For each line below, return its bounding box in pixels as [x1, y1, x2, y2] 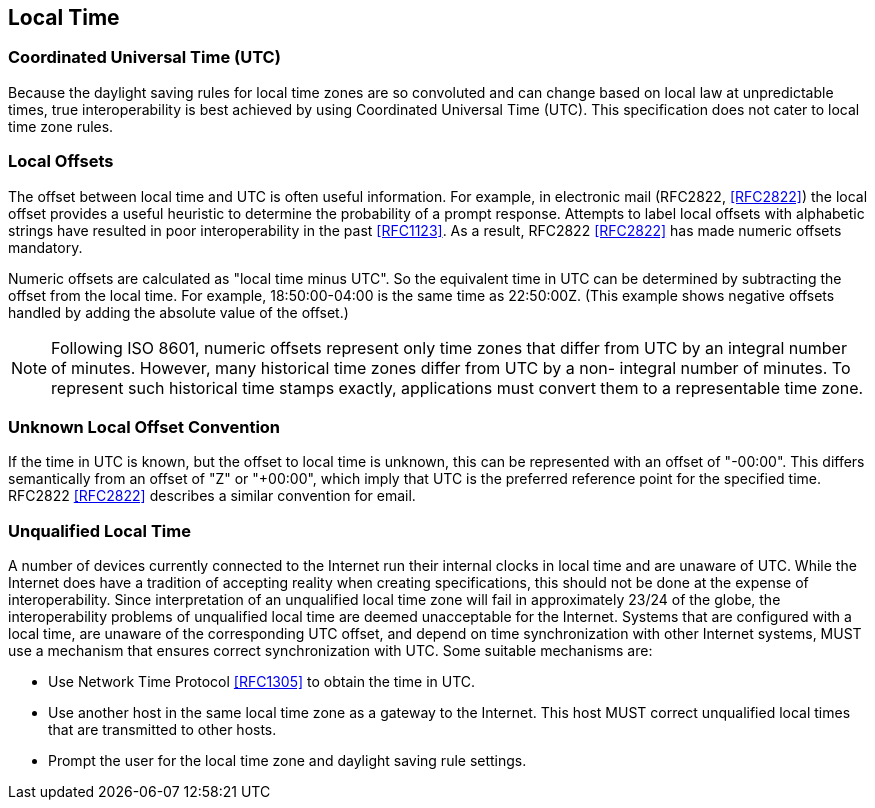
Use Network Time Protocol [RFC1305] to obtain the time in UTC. [48, 673, 476, 691]
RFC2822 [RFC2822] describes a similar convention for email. [8, 487, 416, 505]
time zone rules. [8, 117, 114, 135]
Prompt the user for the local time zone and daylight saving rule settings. [48, 752, 527, 770]
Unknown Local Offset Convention [8, 416, 281, 437]
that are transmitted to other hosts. [48, 721, 277, 739]
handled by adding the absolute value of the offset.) [8, 303, 349, 321]
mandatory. [8, 238, 83, 256]
